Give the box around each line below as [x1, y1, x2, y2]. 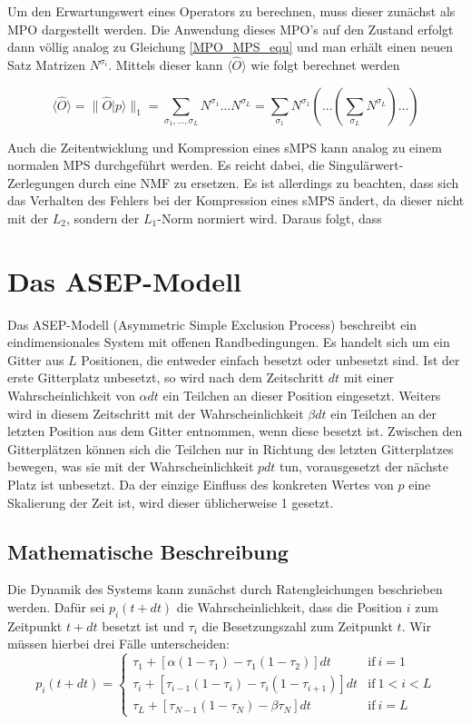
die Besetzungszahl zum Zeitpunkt [201, 616, 393, 635]
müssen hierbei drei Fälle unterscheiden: [7, 634, 230, 653]
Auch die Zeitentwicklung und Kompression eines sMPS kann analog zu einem [7, 137, 442, 156]
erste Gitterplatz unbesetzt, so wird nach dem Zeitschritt [7, 368, 324, 387]
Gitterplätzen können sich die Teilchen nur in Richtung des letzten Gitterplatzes [7, 439, 454, 458]
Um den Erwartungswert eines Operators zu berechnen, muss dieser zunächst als [7, 2, 456, 20]
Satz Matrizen [7, 55, 85, 74]
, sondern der [66, 208, 140, 227]
